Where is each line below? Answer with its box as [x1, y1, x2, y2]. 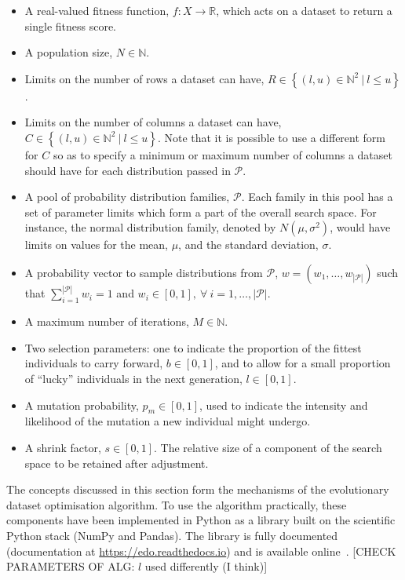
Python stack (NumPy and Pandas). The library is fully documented [6, 527, 338, 543]
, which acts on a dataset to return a [216, 2, 392, 18]
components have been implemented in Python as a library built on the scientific [6, 512, 396, 528]
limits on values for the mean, [24, 236, 168, 253]
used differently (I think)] [144, 558, 268, 575]
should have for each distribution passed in [24, 162, 231, 178]
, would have [330, 219, 391, 235]
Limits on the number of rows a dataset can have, [24, 70, 265, 86]
